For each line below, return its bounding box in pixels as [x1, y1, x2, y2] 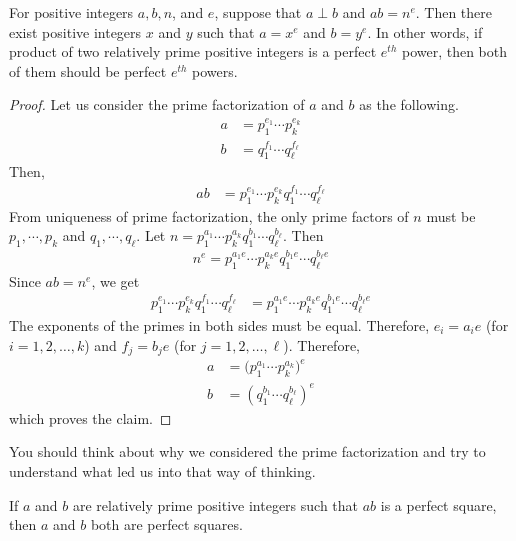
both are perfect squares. [90, 514, 243, 535]
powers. [192, 60, 238, 81]
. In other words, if [367, 21, 483, 42]
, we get [91, 270, 140, 291]
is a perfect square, [380, 494, 497, 515]
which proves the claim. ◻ [9, 407, 172, 428]
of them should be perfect [9, 60, 167, 81]
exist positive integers [9, 21, 142, 42]
